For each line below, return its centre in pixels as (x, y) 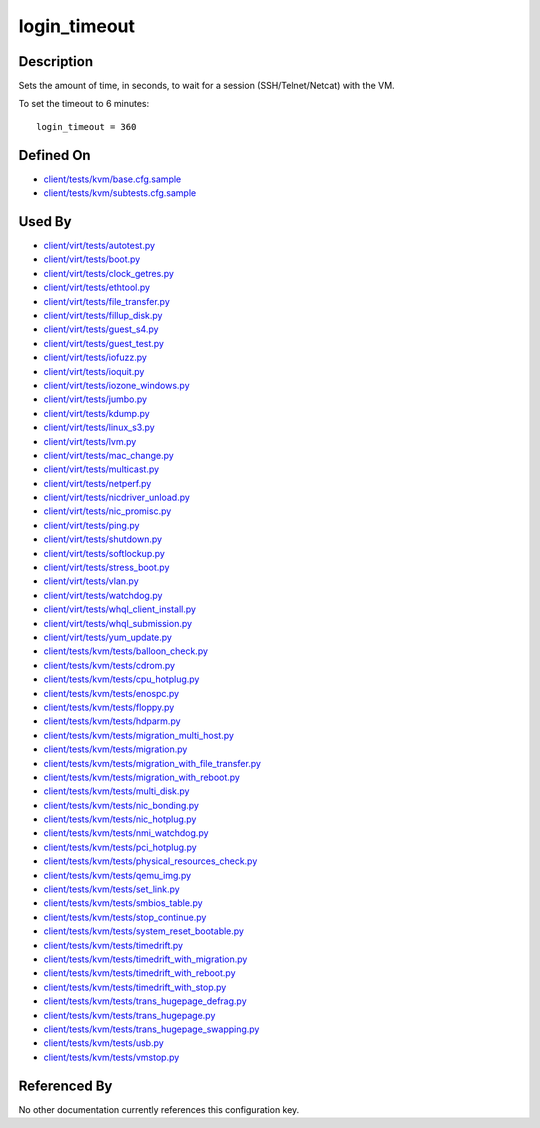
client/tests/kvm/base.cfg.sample (112, 179)
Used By (45, 221)
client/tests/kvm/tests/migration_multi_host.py (139, 735)
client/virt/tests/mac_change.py (108, 455)
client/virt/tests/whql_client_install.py (120, 609)
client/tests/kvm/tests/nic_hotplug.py (120, 819)
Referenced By (65, 1085)
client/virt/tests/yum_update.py (107, 637)
